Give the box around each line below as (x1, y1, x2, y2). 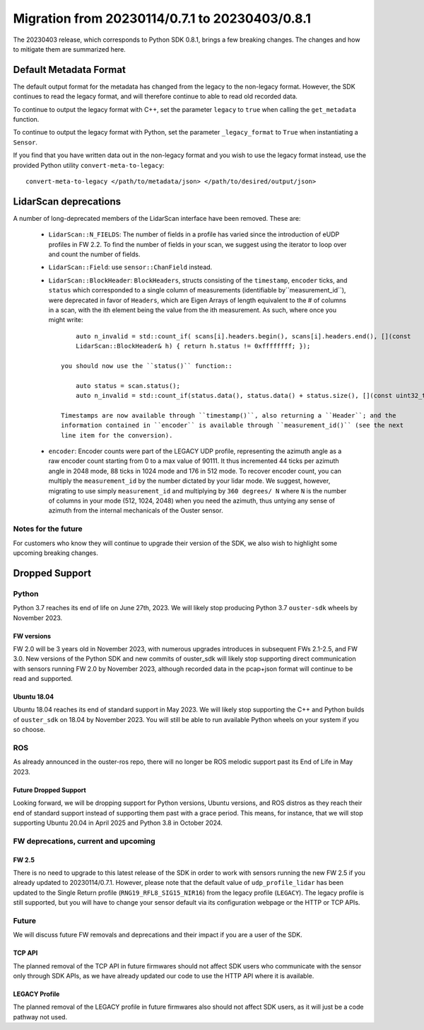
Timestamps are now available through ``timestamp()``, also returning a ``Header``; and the (61, 411, 396, 419)
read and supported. (13, 675, 73, 683)
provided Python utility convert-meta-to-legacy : (13, 161, 165, 169)
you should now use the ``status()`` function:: (61, 362, 232, 370)
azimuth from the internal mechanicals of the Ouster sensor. (48, 506, 223, 515)
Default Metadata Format (13, 64, 126, 76)
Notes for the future (13, 524, 83, 534)
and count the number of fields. (48, 250, 141, 258)
